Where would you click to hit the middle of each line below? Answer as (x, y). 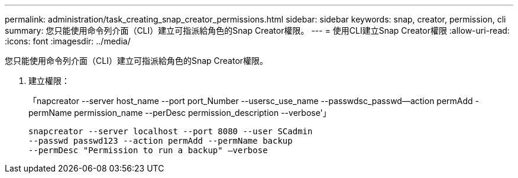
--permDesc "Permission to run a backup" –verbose (148, 150)
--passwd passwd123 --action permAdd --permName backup (161, 141)
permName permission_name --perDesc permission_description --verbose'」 (180, 113)
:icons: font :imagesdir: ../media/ (68, 41)
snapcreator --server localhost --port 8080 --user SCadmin (171, 131)
